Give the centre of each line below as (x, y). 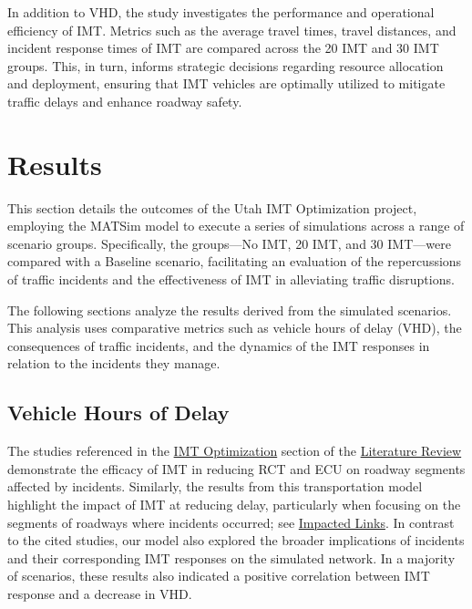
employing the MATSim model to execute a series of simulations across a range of (236, 226)
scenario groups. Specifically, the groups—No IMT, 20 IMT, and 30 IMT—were (229, 243)
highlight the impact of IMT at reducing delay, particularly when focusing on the (234, 505)
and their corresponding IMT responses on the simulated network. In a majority (231, 557)
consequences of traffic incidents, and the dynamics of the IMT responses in (219, 345)
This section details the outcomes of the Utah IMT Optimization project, (212, 207)
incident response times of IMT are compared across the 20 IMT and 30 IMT (223, 48)
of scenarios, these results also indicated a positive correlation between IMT (219, 576)
